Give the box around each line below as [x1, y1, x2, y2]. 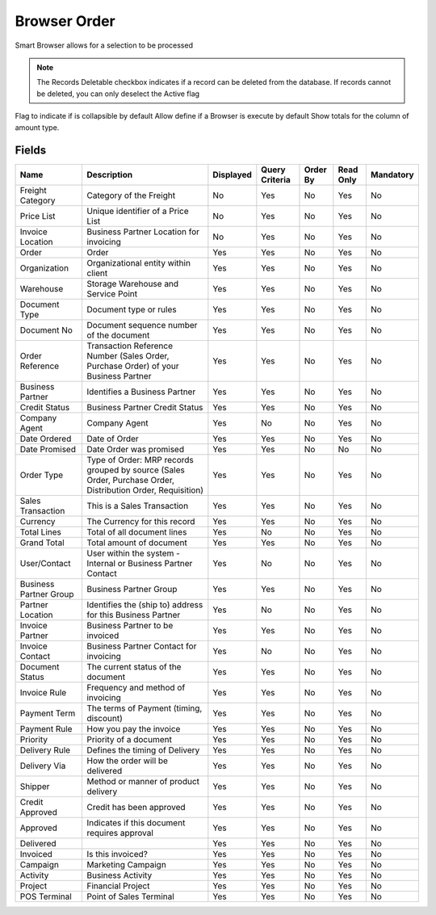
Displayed [212, 170, 252, 181]
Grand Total [19, 537, 65, 548]
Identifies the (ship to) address [86, 599, 203, 611]
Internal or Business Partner [86, 558, 193, 569]
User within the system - [86, 548, 181, 559]
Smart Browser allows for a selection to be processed [15, 40, 194, 50]
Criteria [261, 174, 291, 186]
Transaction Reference [86, 340, 174, 351]
